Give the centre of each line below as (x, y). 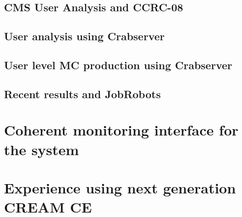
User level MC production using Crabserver (118, 65)
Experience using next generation (120, 187)
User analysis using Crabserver (84, 36)
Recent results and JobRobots (82, 94)
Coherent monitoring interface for (121, 130)
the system (42, 149)
